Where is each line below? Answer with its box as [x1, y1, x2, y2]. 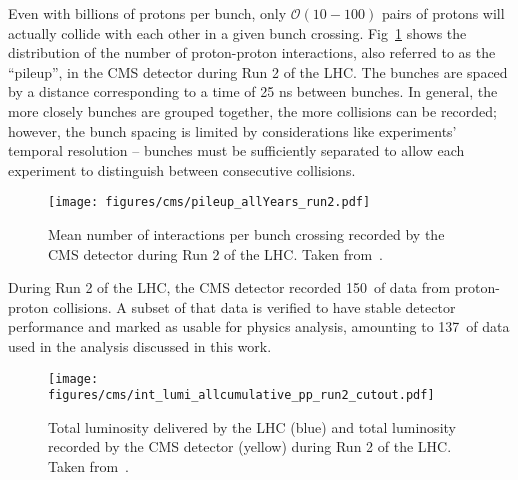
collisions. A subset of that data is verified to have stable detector [53, 296, 456, 317]
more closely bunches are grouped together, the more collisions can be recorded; [8, 100, 497, 121]
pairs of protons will [381, 3, 505, 23]
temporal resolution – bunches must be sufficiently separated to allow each [8, 140, 465, 161]
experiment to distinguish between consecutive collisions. [8, 159, 356, 180]
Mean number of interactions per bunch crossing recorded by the [48, 224, 445, 244]
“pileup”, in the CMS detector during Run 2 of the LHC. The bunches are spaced [8, 61, 508, 82]
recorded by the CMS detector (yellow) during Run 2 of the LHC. [48, 436, 452, 457]
